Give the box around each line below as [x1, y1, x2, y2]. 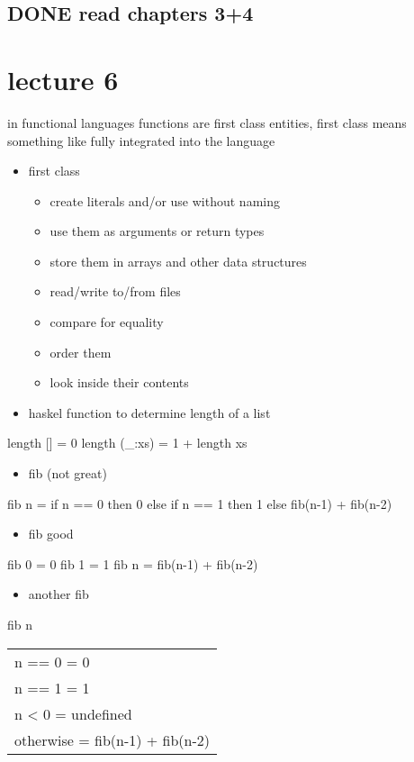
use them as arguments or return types [49, 222, 265, 240]
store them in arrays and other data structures [49, 251, 307, 270]
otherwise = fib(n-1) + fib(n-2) [14, 729, 211, 750]
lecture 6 [7, 60, 119, 97]
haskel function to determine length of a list [28, 403, 271, 422]
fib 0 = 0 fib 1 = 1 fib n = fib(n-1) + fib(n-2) [7, 554, 258, 573]
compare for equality [49, 313, 164, 331]
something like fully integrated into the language [7, 131, 275, 150]
